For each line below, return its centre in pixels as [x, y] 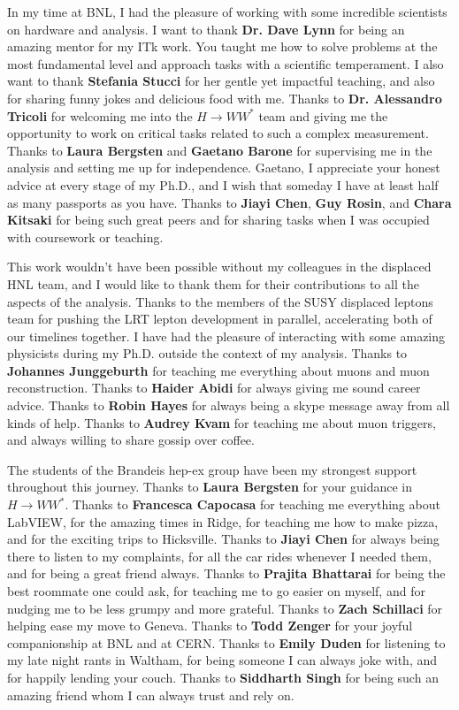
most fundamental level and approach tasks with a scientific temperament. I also [226, 63]
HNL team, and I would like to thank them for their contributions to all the [213, 283]
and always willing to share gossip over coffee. [131, 440]
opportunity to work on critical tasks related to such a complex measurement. [218, 133]
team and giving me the [323, 115]
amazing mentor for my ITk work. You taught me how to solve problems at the [222, 46]
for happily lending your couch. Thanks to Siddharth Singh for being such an [223, 677]
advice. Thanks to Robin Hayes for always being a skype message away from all [229, 405]
